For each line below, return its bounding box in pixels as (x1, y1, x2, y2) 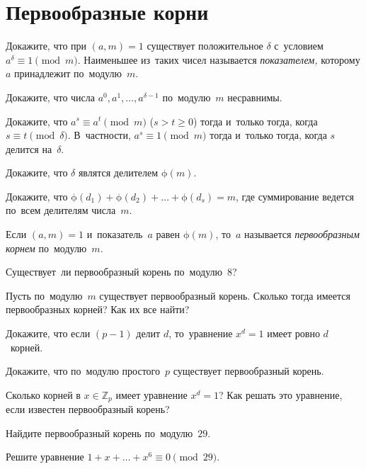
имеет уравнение (115, 387, 188, 402)
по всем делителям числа (6, 203, 116, 217)
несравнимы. (227, 89, 282, 104)
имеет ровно (267, 326, 320, 341)
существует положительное (147, 38, 263, 53)
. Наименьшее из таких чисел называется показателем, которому (77, 52, 360, 67)
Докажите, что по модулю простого (6, 363, 160, 378)
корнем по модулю (6, 240, 87, 255)
